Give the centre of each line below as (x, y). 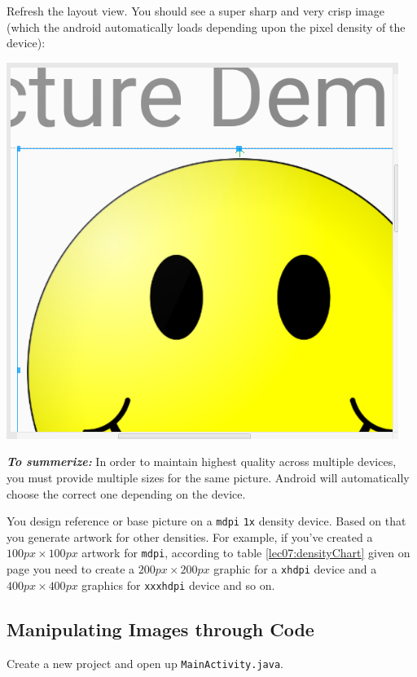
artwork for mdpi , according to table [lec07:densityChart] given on (246, 553)
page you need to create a (71, 569)
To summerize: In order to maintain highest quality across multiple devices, (202, 462)
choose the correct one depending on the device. (126, 493)
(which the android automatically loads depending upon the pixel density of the (206, 26)
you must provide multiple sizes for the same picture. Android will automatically (208, 477)
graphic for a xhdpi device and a (295, 569)
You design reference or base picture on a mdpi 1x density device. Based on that (206, 521)
